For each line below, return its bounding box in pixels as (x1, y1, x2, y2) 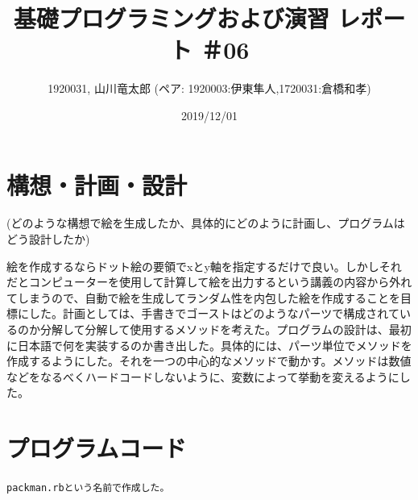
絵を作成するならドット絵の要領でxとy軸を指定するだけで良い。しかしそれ (6, 257, 402, 274)
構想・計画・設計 (6, 168, 188, 201)
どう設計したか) (6, 231, 90, 248)
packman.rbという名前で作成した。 (6, 482, 170, 494)
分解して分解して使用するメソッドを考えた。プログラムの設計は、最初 (39, 321, 412, 337)
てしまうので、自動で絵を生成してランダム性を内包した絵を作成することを (6, 289, 401, 306)
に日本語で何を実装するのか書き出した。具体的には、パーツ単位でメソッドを (6, 336, 412, 353)
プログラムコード (6, 431, 187, 465)
